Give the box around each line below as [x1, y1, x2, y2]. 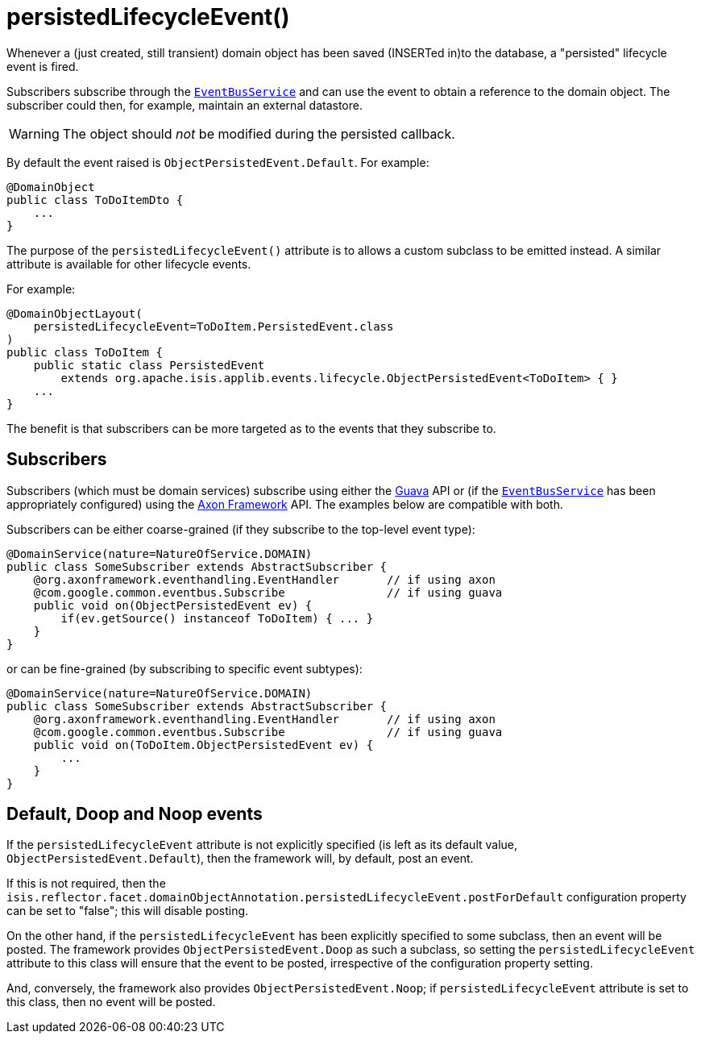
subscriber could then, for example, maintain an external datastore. [6, 98, 363, 112]
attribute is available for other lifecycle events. [6, 256, 251, 271]
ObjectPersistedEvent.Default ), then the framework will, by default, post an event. [6, 851, 474, 866]
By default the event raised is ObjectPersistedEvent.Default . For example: [6, 155, 429, 169]
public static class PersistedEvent [33, 358, 265, 372]
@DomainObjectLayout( [6, 306, 143, 320]
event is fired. [6, 59, 79, 73]
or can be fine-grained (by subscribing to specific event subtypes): [6, 661, 363, 676]
